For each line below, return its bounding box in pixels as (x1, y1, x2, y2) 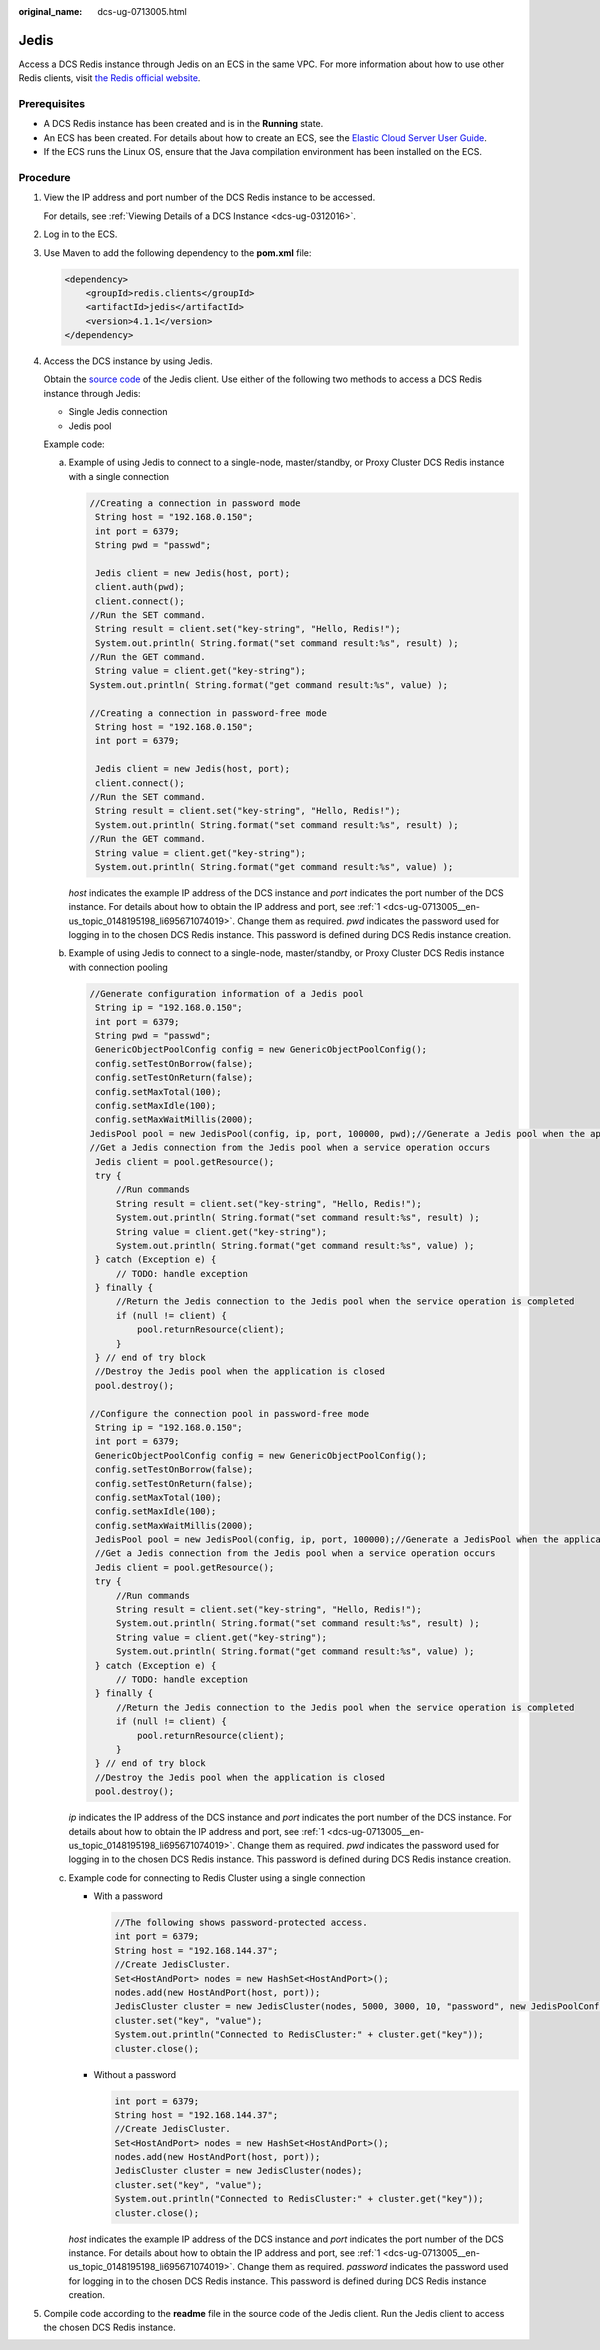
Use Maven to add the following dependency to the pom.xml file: (43, 246, 312, 259)
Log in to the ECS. (43, 228, 118, 240)
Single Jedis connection (68, 406, 168, 418)
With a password (93, 1890, 164, 1902)
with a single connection (68, 470, 170, 482)
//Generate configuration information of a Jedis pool (89, 988, 364, 999)
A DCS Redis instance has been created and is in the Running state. (43, 118, 324, 130)
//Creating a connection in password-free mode (89, 707, 327, 719)
